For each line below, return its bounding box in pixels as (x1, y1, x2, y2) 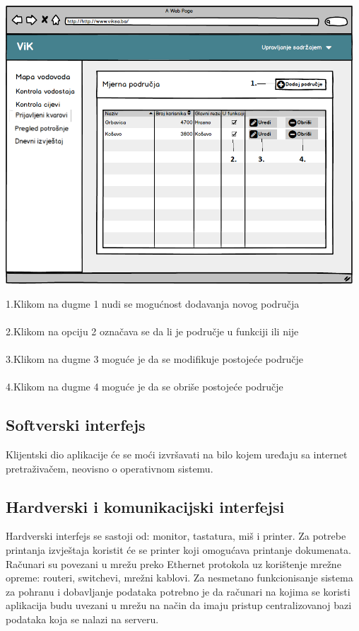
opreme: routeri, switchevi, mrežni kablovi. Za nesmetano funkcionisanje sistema (6, 570, 353, 585)
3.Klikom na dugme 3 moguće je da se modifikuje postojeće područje (6, 352, 303, 366)
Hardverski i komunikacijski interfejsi (6, 495, 285, 517)
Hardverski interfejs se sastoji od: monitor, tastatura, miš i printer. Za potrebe (6, 528, 346, 543)
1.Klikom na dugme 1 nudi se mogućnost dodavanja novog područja (6, 296, 300, 311)
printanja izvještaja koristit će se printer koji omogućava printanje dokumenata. (6, 543, 351, 557)
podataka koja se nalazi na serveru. (6, 611, 159, 626)
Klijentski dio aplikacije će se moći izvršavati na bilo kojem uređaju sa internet (6, 447, 348, 462)
